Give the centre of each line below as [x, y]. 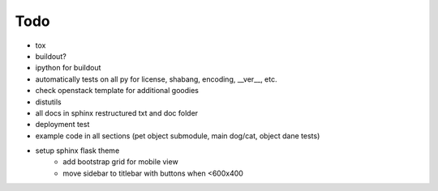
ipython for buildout [68, 68]
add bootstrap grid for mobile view [120, 162]
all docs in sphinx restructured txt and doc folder [117, 112]
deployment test [62, 125]
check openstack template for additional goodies [117, 91]
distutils [48, 102]
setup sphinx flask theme [77, 151]
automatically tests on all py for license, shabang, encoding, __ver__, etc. [156, 79]
